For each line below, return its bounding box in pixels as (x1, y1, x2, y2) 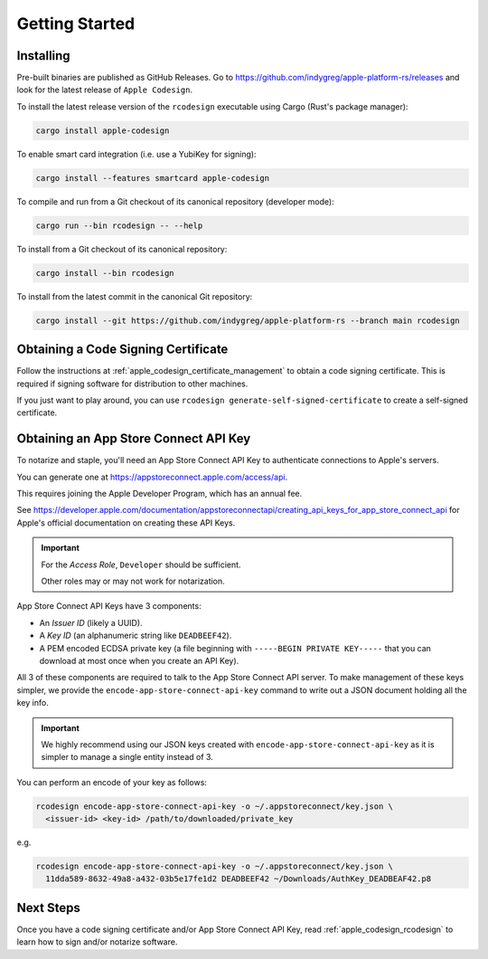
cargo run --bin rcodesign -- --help (35, 220, 203, 231)
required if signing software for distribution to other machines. (16, 378, 249, 389)
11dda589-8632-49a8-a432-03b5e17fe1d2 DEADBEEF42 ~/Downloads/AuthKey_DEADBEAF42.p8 (45, 874, 432, 884)
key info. (16, 698, 49, 708)
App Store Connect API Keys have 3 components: (16, 601, 202, 612)
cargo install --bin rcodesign (35, 268, 175, 278)
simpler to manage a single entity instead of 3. (41, 752, 214, 763)
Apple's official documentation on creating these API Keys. (16, 517, 236, 528)
